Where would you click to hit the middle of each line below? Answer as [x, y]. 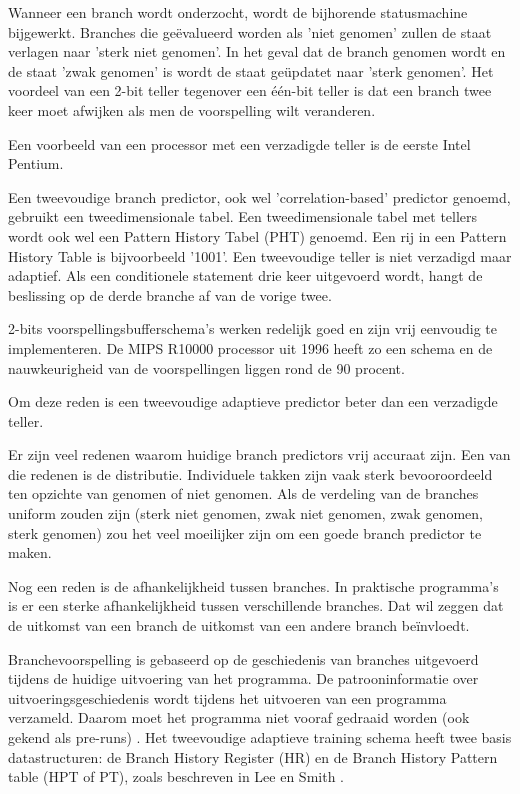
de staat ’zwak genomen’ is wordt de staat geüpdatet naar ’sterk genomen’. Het [251, 70]
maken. [30, 552]
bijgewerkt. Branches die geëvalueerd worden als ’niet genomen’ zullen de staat [250, 31]
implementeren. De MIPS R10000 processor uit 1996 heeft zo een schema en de [250, 347]
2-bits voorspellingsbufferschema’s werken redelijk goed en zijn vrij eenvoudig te [253, 328]
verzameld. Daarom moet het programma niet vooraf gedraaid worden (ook [239, 717]
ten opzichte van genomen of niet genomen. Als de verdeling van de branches [243, 493]
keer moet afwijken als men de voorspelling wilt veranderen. [192, 109]
